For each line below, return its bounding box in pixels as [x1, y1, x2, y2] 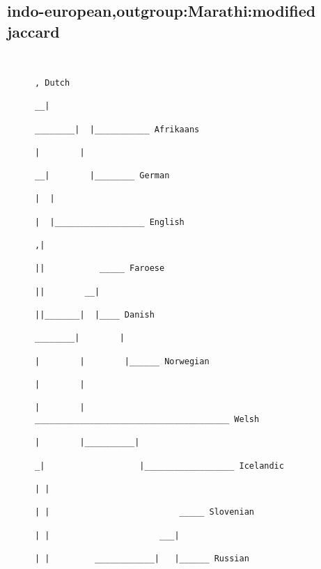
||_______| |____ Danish [35, 310, 155, 320]
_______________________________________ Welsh [35, 414, 260, 424]
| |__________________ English [35, 217, 185, 227]
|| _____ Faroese [35, 263, 165, 274]
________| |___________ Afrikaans [35, 124, 200, 134]
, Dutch [35, 77, 70, 88]
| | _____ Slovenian [35, 507, 254, 517]
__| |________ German [35, 171, 170, 181]
